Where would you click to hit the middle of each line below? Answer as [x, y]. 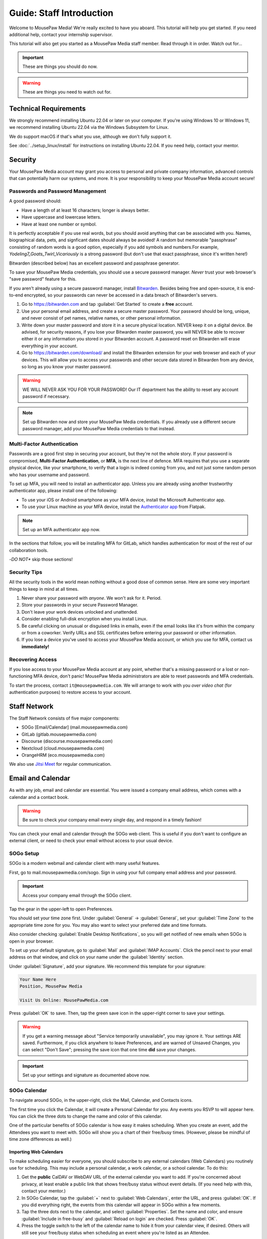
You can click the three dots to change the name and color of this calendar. [86, 1116]
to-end [16, 295]
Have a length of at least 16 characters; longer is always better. [86, 210]
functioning [21, 676]
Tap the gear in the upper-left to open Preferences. [61, 909]
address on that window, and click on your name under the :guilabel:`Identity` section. [96, 957]
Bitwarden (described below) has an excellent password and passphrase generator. [94, 263]
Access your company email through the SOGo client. [77, 895]
